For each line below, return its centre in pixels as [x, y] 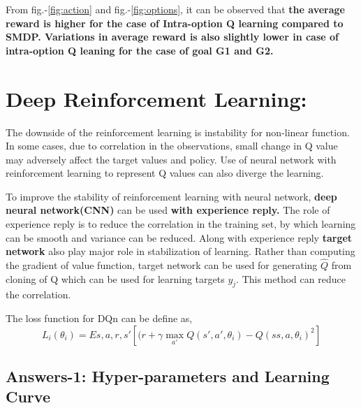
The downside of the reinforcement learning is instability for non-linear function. [178, 132]
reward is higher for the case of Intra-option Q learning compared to [175, 23]
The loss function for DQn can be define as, [99, 318]
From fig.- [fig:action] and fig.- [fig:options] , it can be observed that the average [175, 9]
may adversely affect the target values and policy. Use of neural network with [171, 159]
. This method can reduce [291, 278]
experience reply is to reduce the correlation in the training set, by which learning [181, 224]
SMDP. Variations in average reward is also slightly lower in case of [172, 37]
